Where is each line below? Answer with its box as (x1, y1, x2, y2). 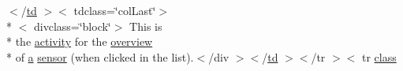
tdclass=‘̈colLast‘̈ (73, 2, 156, 18)
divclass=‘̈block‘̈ (33, 17, 111, 34)
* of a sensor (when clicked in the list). (6, 48, 194, 65)
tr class (362, 48, 397, 65)
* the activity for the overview (6, 33, 153, 50)
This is (129, 17, 162, 34)
